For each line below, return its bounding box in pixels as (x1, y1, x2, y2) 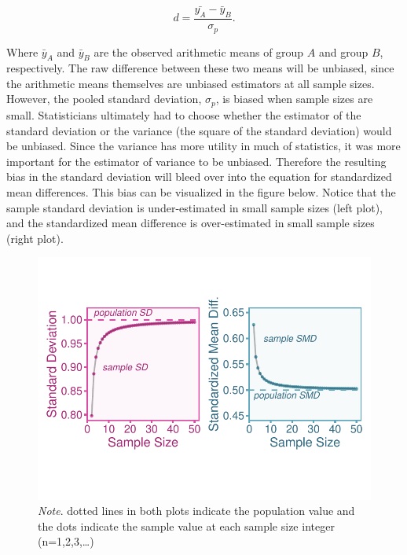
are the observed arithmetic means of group (93, 43, 304, 60)
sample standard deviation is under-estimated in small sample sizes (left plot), (6, 199, 383, 215)
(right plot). (6, 230, 64, 246)
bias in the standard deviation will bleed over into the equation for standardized (6, 168, 392, 185)
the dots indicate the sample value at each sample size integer (38, 517, 335, 534)
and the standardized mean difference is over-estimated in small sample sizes (6, 215, 375, 231)
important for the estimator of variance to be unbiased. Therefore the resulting (6, 153, 387, 169)
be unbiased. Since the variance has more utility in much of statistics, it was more (6, 138, 401, 154)
